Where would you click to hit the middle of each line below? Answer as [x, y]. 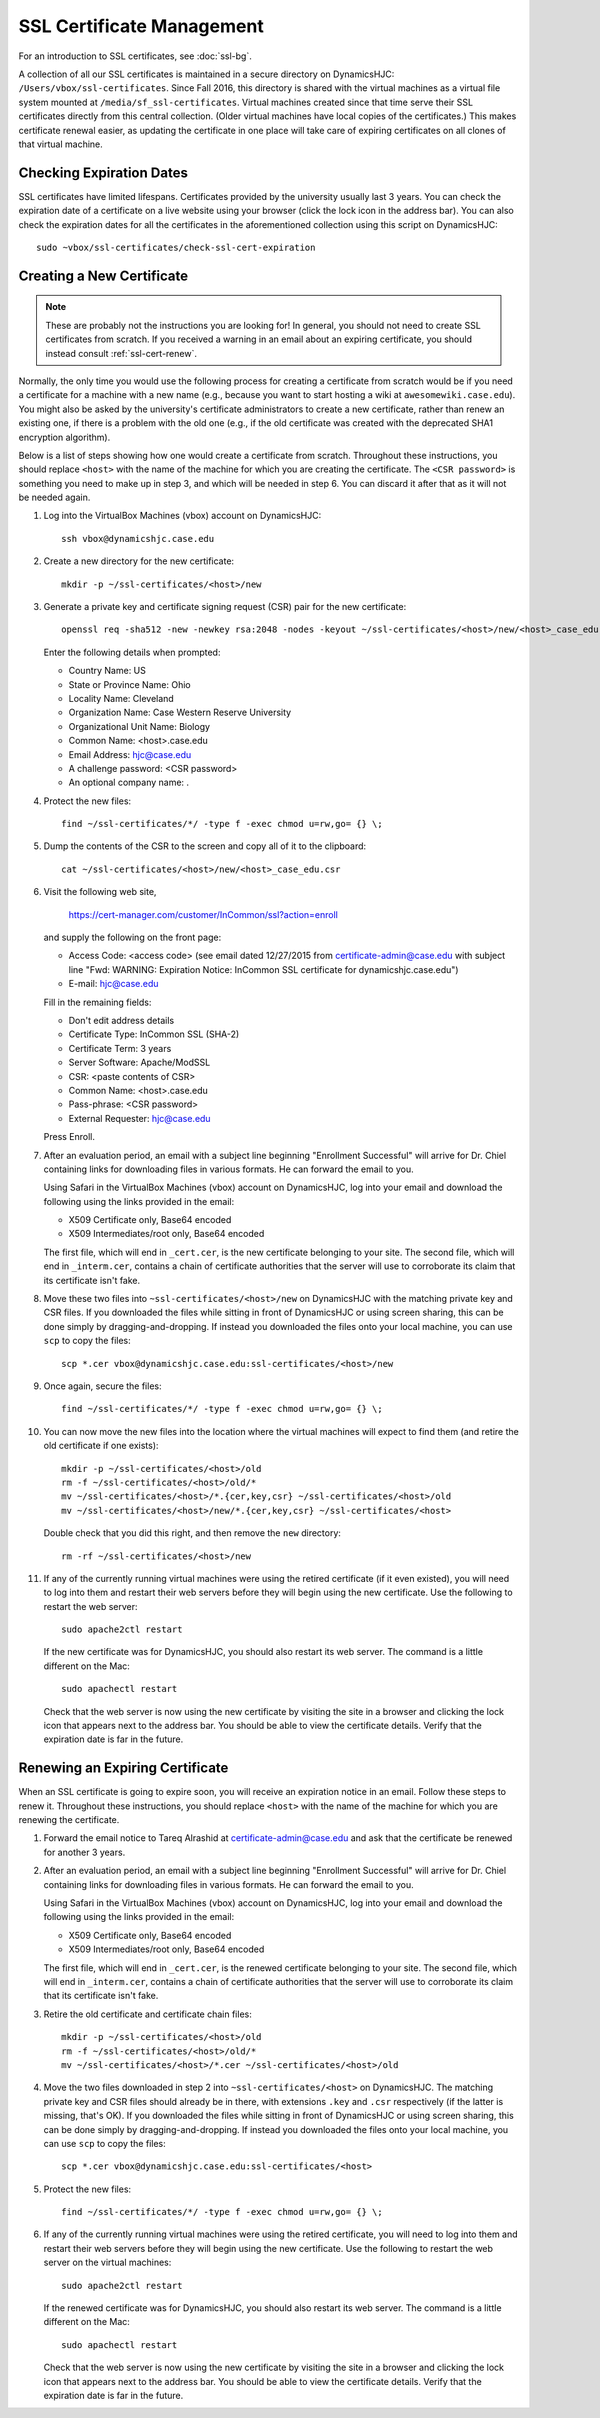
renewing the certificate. [69, 1820]
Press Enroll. [69, 1137]
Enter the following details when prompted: [132, 652]
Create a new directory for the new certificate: [139, 561]
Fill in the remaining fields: [97, 1002]
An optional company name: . [129, 782]
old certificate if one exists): [101, 1446]
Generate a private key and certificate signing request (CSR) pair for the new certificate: [225, 607]
